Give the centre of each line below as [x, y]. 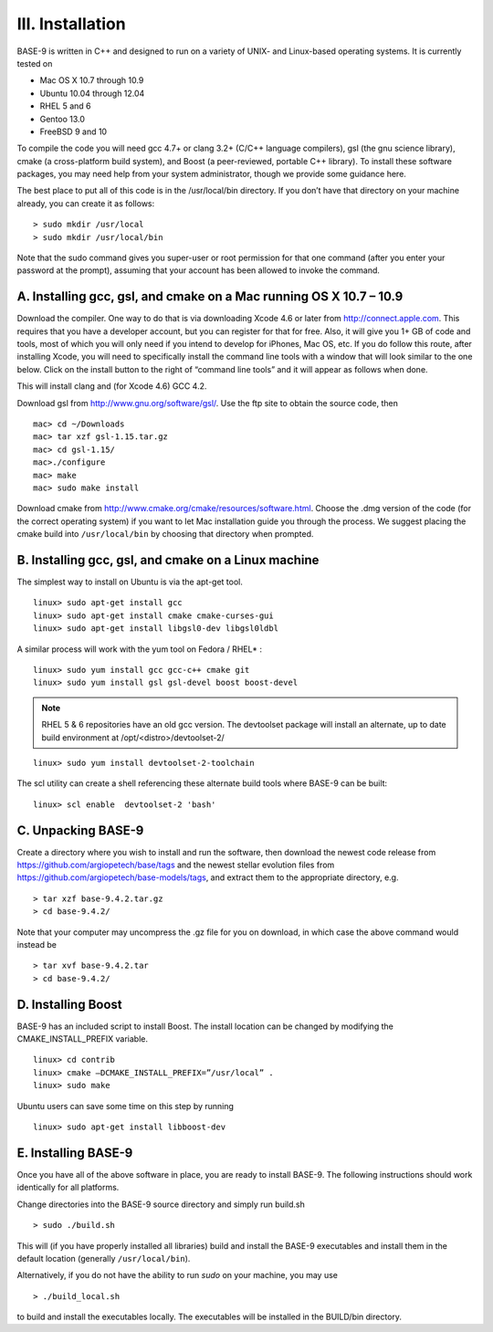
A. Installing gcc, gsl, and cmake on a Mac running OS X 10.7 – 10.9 [210, 297]
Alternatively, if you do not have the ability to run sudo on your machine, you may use [177, 1275]
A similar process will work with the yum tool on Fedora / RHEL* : [139, 649]
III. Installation [72, 24]
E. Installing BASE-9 [75, 1153]
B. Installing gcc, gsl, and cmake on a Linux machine [168, 560]
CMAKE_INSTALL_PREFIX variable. [82, 1039]
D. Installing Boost [69, 1004]
